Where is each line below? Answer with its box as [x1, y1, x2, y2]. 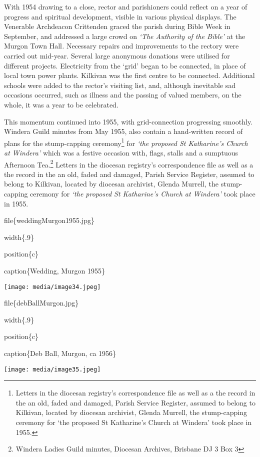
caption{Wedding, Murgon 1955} [4, 265, 105, 275]
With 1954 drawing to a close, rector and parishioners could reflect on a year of [4, 1, 247, 11]
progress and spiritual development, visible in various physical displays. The [4, 11, 236, 21]
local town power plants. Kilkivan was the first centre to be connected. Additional [4, 70, 255, 80]
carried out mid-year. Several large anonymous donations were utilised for [4, 50, 230, 60]
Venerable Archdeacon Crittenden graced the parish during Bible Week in [4, 21, 230, 31]
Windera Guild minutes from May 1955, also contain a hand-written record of [4, 126, 243, 136]
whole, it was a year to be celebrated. [4, 99, 118, 109]
